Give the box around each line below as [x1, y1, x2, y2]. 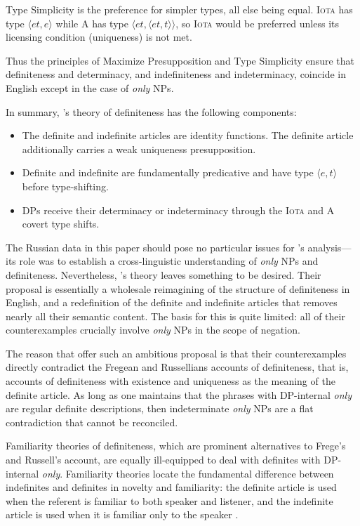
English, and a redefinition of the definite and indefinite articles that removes [6, 295, 338, 310]
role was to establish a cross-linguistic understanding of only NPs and [19, 254, 319, 268]
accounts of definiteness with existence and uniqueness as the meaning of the [6, 374, 335, 388]
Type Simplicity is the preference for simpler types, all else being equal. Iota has [6, 2, 353, 16]
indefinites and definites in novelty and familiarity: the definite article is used [6, 480, 337, 494]
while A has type [55, 15, 128, 30]
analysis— [307, 239, 352, 254]
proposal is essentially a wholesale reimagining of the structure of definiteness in [6, 281, 350, 296]
